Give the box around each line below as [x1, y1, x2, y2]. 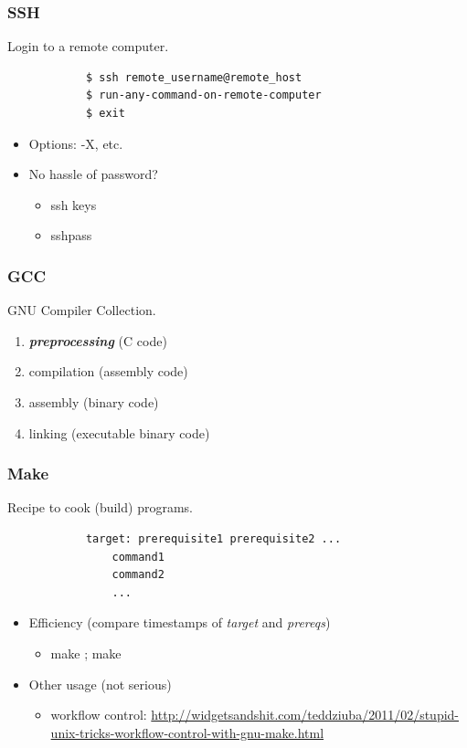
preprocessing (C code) [28, 331, 167, 350]
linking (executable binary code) [28, 423, 210, 442]
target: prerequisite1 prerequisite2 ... [85, 532, 342, 545]
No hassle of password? [28, 164, 158, 184]
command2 [111, 568, 165, 582]
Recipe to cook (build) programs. [7, 498, 193, 517]
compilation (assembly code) [28, 362, 188, 381]
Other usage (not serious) [28, 674, 172, 693]
